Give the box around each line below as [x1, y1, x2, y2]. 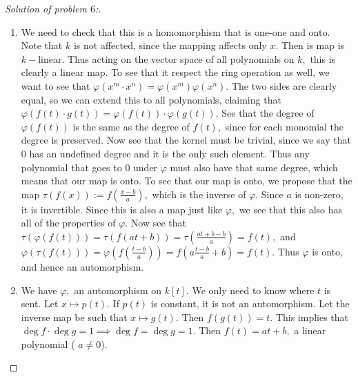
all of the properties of [21, 215, 116, 230]
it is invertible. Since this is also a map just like [21, 202, 223, 216]
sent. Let [21, 296, 59, 311]
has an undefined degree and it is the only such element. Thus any [29, 146, 310, 160]
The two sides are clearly [231, 78, 337, 93]
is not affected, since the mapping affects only [73, 38, 267, 52]
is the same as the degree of [72, 119, 190, 133]
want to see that [21, 78, 90, 93]
